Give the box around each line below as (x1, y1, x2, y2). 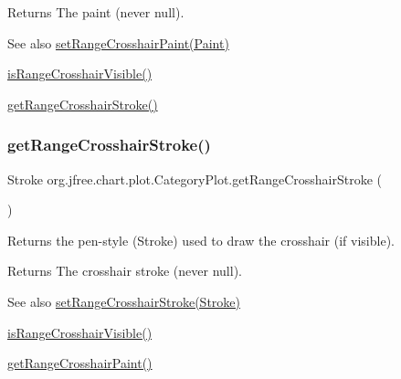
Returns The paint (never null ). (7, 3, 185, 21)
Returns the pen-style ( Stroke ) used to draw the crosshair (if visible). (7, 230, 395, 249)
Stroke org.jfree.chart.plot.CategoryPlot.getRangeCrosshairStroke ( (7, 169, 383, 188)
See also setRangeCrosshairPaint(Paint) (7, 33, 229, 52)
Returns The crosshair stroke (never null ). (7, 261, 242, 280)
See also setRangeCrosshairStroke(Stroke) (7, 291, 241, 311)
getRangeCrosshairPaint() (7, 353, 153, 373)
